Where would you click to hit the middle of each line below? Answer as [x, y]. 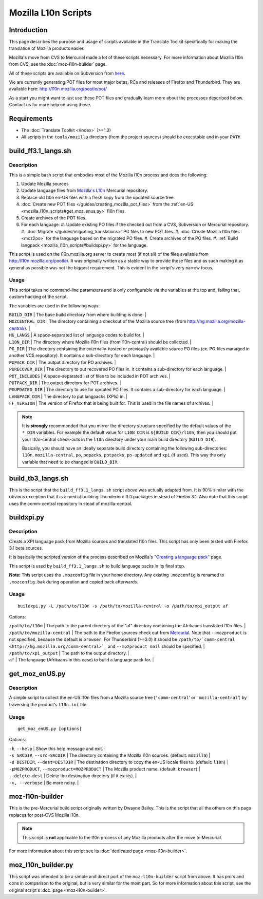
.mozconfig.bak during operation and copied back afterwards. [74, 581]
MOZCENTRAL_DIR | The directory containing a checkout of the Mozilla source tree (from [98, 321]
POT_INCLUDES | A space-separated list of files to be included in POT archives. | [90, 376]
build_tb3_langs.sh [39, 478]
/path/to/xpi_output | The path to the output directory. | [69, 653]
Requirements [31, 119]
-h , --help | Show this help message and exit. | [57, 749]
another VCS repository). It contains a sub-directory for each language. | [82, 356]
